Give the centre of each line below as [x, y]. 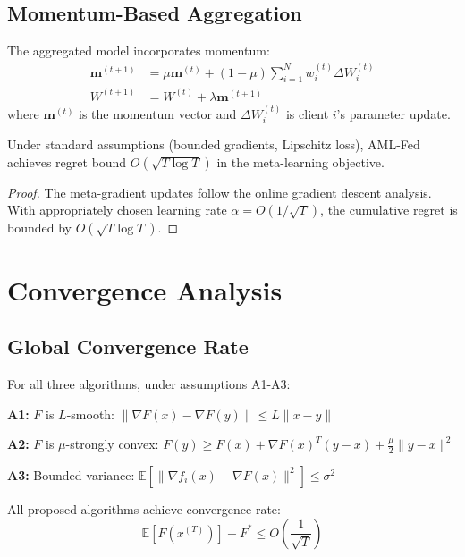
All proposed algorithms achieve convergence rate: [144, 508]
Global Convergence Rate [128, 346]
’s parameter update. [393, 113]
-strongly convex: [112, 444]
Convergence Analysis [145, 289]
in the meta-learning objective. [300, 161]
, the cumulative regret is [389, 210]
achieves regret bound [67, 161]
